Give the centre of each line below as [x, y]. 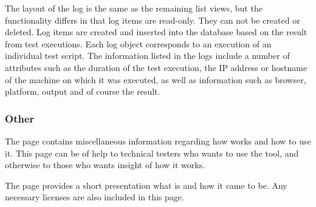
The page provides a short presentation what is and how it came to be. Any [146, 185]
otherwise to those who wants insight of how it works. [105, 165]
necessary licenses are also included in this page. [94, 197]
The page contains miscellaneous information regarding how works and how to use [158, 141]
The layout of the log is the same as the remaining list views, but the [134, 8]
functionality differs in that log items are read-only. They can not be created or [153, 20]
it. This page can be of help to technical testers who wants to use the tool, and [152, 153]
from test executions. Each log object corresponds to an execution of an [138, 43]
